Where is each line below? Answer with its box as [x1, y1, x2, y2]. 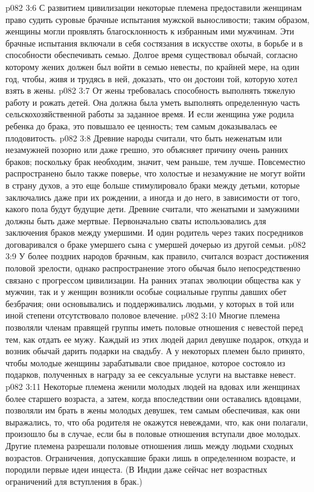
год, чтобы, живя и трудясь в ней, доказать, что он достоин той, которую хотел [5, 72, 298, 85]
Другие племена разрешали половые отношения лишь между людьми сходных [5, 439, 293, 452]
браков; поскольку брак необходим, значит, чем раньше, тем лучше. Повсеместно [5, 155, 306, 167]
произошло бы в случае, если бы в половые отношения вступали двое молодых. [5, 427, 301, 440]
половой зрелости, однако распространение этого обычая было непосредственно [5, 262, 301, 274]
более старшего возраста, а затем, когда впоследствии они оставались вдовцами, [5, 392, 301, 404]
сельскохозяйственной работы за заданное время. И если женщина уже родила [5, 108, 294, 120]
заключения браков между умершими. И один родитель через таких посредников [5, 226, 303, 239]
